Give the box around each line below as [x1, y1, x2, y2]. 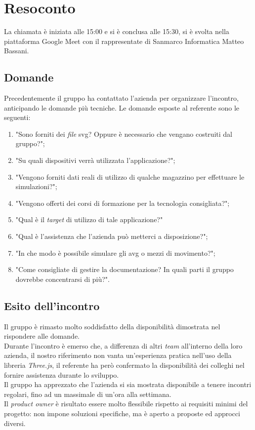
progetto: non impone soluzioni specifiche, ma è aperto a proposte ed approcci [4, 408, 240, 418]
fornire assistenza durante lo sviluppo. [4, 369, 119, 380]
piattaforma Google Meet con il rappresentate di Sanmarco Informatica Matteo [4, 36, 244, 46]
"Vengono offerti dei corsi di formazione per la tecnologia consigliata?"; [15, 197, 230, 208]
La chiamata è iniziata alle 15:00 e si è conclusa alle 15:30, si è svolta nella [4, 26, 229, 37]
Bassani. [4, 45, 29, 56]
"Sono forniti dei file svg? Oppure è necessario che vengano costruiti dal [15, 128, 232, 139]
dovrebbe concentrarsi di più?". [15, 274, 110, 284]
